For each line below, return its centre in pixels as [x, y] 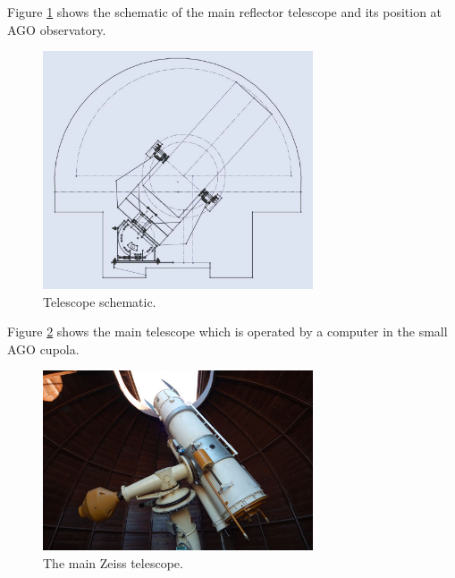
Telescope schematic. [100, 301]
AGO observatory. [57, 29]
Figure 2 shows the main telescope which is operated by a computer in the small [227, 331]
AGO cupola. [43, 348]
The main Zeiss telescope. [113, 562]
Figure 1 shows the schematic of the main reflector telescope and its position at [225, 12]
